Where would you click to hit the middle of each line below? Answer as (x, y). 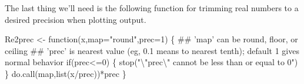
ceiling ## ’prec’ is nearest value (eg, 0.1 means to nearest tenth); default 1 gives (152, 50)
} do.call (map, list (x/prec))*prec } (66, 73)
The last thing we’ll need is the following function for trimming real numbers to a (152, 8)
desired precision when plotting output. (76, 19)
